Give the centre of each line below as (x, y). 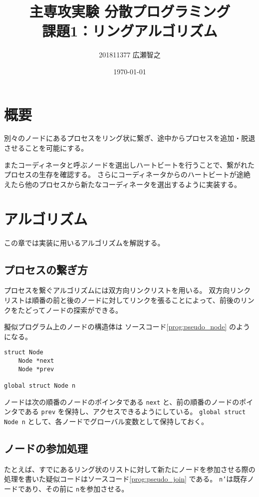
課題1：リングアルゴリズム (130, 31)
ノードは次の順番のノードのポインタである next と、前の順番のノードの (122, 401)
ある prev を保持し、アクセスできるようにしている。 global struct (135, 411)
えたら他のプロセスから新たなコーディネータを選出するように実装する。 (123, 184)
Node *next (36, 361)
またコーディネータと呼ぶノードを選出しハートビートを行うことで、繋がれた (129, 164)
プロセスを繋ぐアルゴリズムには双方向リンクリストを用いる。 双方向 (117, 290)
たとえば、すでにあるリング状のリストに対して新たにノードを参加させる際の (130, 469)
